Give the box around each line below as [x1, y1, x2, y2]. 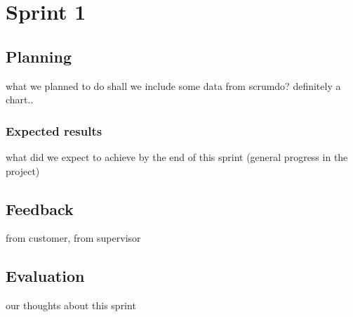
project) [6, 163, 40, 178]
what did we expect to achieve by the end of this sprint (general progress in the [6, 149, 348, 164]
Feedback [6, 198, 74, 219]
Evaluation [6, 265, 85, 287]
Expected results [6, 122, 102, 139]
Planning [6, 45, 72, 67]
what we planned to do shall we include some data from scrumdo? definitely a [6, 78, 341, 93]
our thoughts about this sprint [6, 298, 136, 313]
